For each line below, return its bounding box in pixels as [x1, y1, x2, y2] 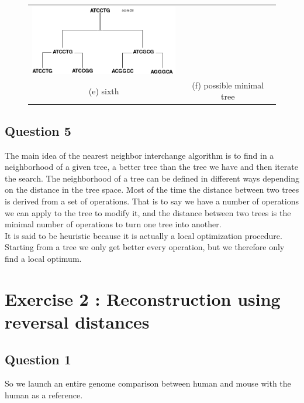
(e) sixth [88, 84, 119, 97]
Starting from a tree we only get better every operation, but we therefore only [5, 241, 285, 253]
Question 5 [5, 121, 71, 139]
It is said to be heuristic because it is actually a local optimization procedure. [5, 229, 282, 241]
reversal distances [5, 309, 150, 333]
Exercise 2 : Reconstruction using [5, 286, 281, 310]
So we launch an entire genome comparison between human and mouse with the [5, 377, 291, 390]
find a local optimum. [5, 252, 82, 264]
